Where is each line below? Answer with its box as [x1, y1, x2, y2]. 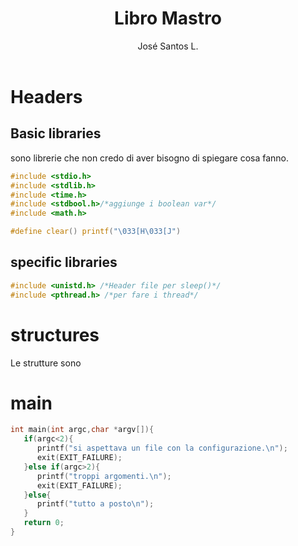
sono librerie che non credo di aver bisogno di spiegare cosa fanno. [10, 152, 290, 164]
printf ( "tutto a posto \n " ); [36, 499, 155, 509]
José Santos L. [137, 40, 199, 52]
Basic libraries [10, 125, 102, 142]
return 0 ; [23, 518, 65, 528]
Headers [10, 85, 83, 108]
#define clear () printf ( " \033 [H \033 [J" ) [10, 227, 182, 237]
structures [10, 323, 100, 346]
